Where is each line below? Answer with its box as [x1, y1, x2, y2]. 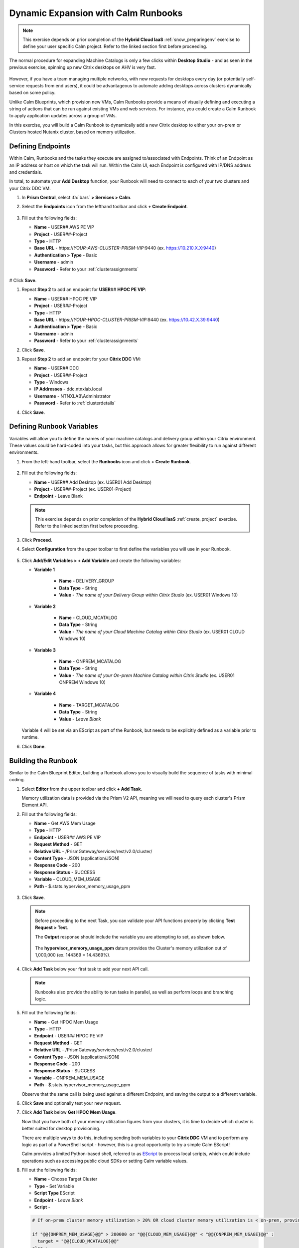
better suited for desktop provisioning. [21, 1126, 101, 1132]
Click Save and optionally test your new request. [21, 1100, 122, 1106]
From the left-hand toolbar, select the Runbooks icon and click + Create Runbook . [21, 458, 191, 464]
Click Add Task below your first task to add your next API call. [21, 966, 149, 972]
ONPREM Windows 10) [59, 679, 106, 685]
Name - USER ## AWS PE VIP [34, 224, 94, 230]
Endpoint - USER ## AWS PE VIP [34, 834, 101, 840]
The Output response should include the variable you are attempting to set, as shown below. [35, 934, 225, 939]
